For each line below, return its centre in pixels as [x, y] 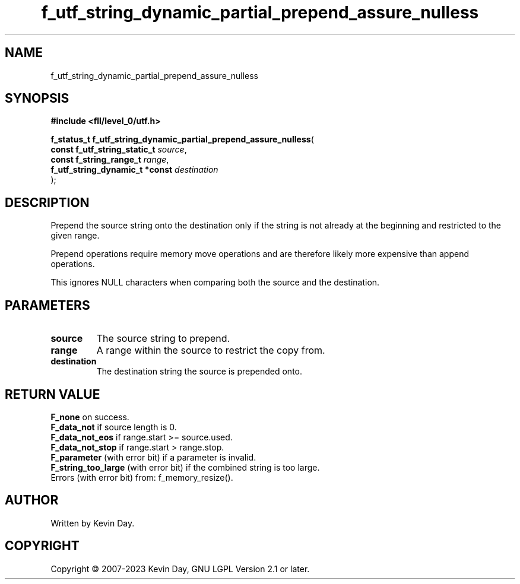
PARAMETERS [47, 305]
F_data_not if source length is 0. [114, 427]
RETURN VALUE [53, 394]
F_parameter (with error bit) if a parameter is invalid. [153, 457]
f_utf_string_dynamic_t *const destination [134, 170]
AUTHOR [32, 500]
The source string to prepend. [163, 339]
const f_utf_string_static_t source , [119, 150]
